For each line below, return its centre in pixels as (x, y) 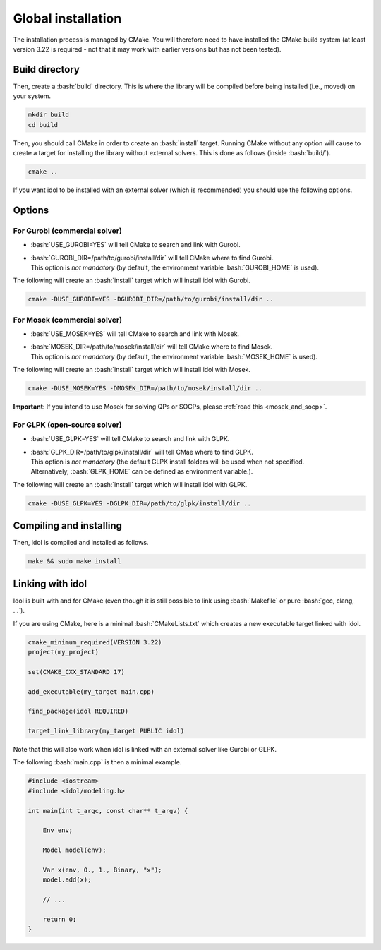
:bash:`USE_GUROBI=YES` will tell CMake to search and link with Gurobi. (136, 245)
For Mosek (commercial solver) (68, 320)
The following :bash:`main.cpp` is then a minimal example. (97, 762)
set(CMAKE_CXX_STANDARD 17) (76, 672)
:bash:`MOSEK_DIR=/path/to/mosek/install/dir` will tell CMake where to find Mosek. (152, 347)
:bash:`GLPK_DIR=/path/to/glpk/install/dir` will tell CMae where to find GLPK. (142, 452)
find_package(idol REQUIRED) (78, 711)
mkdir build (49, 115)
